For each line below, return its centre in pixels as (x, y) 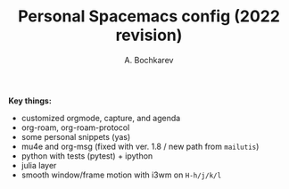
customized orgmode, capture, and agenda (101, 118)
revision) (149, 35)
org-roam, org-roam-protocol (75, 127)
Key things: (30, 101)
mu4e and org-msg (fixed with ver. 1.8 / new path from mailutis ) (140, 146)
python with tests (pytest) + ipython (87, 156)
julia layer (39, 165)
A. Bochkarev (149, 60)
